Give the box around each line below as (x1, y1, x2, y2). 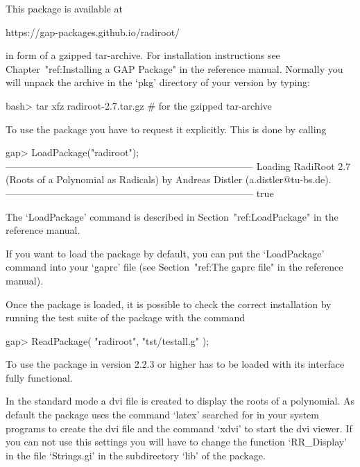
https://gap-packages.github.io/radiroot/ (6, 24, 180, 39)
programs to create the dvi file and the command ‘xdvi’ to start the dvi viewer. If (6, 421, 352, 435)
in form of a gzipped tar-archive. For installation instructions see (6, 48, 280, 62)
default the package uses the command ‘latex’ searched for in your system (6, 407, 319, 422)
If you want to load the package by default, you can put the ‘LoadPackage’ (6, 246, 325, 260)
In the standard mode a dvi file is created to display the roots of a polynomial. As (6, 393, 354, 408)
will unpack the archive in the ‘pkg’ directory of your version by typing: (6, 75, 310, 90)
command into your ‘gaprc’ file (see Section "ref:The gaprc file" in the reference (6, 260, 343, 274)
